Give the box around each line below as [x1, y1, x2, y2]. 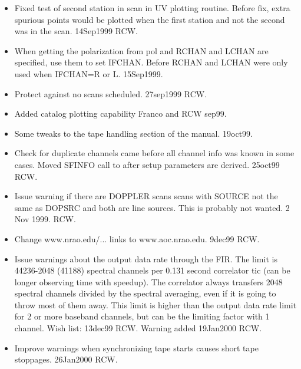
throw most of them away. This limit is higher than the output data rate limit [14, 298, 297, 311]
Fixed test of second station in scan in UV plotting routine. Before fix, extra [14, 2, 290, 14]
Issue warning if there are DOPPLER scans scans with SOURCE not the [14, 190, 278, 202]
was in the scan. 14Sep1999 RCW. [14, 25, 138, 37]
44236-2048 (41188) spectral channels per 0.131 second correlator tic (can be [14, 264, 290, 276]
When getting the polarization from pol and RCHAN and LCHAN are [14, 44, 269, 57]
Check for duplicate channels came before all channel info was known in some [14, 147, 295, 159]
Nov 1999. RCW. [14, 213, 76, 225]
